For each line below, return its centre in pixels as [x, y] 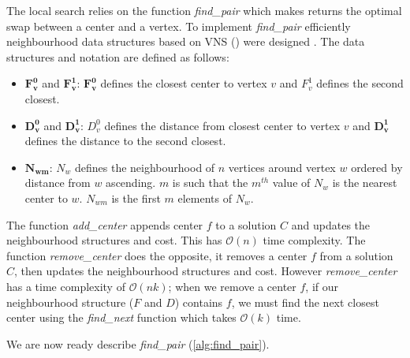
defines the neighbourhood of [145, 167]
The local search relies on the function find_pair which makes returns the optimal [204, 10]
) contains [199, 302]
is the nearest [365, 183]
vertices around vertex [282, 167]
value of [291, 183]
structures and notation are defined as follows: [118, 56]
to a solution [246, 224]
